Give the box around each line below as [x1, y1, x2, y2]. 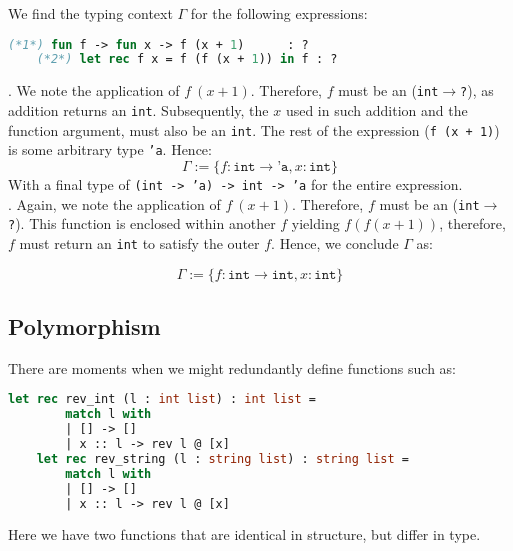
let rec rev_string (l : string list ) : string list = [36, 451, 409, 466]
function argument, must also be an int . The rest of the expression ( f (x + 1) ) [8, 119, 500, 140]
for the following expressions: [190, 3, 368, 23]
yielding [291, 213, 340, 234]
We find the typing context [8, 3, 173, 23]
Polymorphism [8, 310, 161, 341]
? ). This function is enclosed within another [8, 213, 276, 234]
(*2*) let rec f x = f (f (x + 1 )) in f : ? [36, 52, 338, 67]
